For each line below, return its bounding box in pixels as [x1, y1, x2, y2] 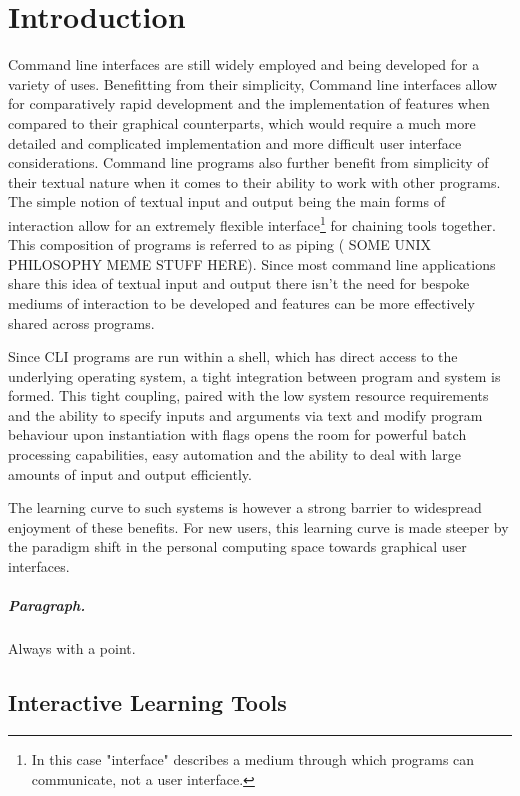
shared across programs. [8, 312, 155, 333]
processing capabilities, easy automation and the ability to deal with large [8, 444, 462, 465]
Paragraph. [8, 595, 86, 616]
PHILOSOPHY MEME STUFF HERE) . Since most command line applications [8, 253, 496, 274]
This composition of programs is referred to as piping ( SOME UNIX [8, 234, 432, 255]
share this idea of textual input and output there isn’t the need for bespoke [8, 273, 470, 294]
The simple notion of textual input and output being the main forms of [8, 191, 445, 212]
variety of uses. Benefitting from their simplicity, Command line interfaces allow [8, 73, 498, 94]
